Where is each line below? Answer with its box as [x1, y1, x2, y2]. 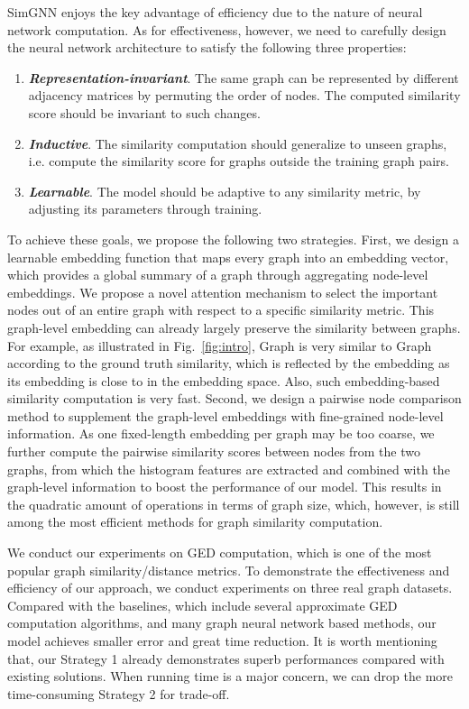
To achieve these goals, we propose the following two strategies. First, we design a [7, 229, 459, 248]
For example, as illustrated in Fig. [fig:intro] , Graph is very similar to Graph [7, 336, 432, 354]
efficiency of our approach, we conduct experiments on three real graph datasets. [7, 578, 453, 597]
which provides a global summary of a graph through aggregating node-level [7, 265, 428, 284]
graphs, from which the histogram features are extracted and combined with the [7, 459, 450, 478]
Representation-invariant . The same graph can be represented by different [28, 68, 459, 87]
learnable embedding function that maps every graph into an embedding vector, [7, 247, 449, 266]
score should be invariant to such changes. [28, 103, 261, 122]
